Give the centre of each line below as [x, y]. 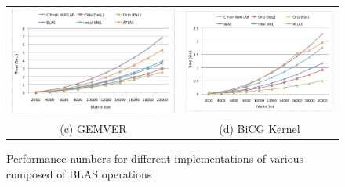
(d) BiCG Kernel [260, 129]
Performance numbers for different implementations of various [155, 158]
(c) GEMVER [93, 129]
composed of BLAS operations [79, 173]
